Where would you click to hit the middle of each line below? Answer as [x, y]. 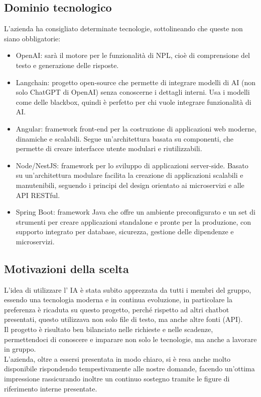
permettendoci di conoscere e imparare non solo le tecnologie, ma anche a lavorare [130, 339]
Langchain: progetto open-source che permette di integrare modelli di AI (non [136, 82]
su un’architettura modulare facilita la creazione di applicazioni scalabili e [129, 175]
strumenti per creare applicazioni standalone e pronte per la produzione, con [134, 221]
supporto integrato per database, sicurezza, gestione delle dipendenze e [125, 231]
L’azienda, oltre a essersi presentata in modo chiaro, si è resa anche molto [117, 358]
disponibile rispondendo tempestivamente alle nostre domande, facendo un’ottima [129, 369]
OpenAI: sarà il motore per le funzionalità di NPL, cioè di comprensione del [133, 55]
